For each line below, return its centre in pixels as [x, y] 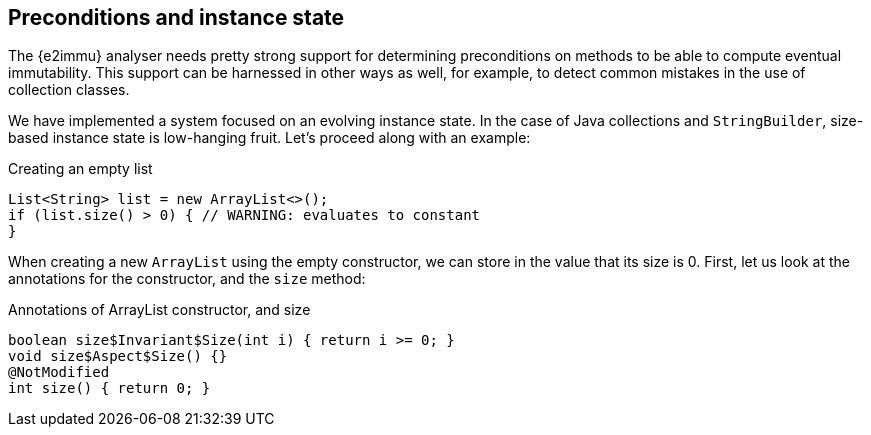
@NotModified [59, 372]
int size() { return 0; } [109, 388]
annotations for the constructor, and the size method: [187, 279]
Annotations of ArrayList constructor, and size [159, 310]
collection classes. [69, 90]
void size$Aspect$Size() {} [118, 356]
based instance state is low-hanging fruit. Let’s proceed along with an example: [269, 138]
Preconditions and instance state [176, 17]
